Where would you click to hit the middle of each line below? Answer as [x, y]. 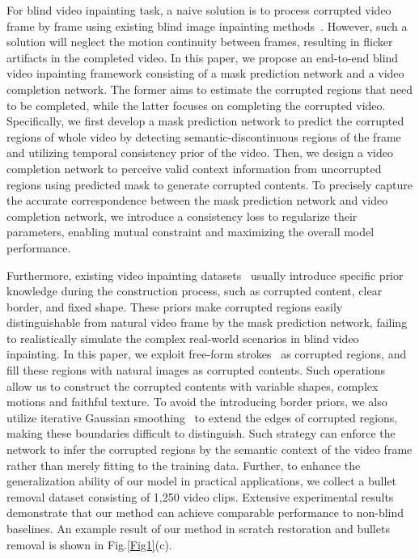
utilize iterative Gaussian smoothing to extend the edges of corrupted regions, [202, 417]
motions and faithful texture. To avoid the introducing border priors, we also [197, 402]
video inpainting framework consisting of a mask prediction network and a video [205, 73]
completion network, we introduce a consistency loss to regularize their [182, 216]
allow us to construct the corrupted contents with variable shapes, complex [193, 385]
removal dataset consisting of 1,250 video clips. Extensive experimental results [200, 496]
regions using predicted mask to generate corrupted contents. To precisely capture [209, 184]
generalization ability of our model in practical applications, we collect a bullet [202, 481]
